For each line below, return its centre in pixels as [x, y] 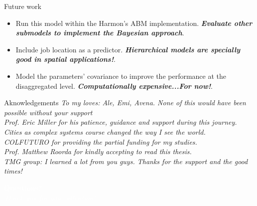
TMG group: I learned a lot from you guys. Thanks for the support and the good [126, 161]
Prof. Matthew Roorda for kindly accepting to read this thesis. [98, 151]
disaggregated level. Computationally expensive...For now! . [114, 86]
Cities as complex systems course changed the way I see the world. [105, 131]
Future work [23, 6]
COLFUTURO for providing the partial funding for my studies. [101, 141]
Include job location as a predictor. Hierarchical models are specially [128, 49]
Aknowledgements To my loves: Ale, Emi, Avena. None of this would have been [125, 103]
